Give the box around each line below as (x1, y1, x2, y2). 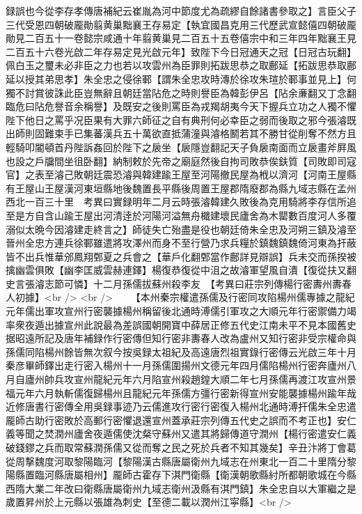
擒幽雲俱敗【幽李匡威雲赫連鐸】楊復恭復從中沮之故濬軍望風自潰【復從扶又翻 (6, 263, 356, 277)
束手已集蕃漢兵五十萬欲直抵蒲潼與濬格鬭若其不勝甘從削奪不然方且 (54, 126, 356, 141)
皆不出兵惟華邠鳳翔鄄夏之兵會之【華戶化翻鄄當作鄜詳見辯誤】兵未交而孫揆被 (6, 249, 356, 263)
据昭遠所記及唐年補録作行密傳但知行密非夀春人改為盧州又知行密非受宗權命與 (6, 331, 356, 345)
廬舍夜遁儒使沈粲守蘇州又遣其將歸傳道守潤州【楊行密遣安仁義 (73, 426, 356, 441)
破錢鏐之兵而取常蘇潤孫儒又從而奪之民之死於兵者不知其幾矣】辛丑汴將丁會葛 (6, 440, 356, 454)
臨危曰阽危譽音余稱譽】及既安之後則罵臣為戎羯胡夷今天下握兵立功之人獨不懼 (6, 99, 356, 114)
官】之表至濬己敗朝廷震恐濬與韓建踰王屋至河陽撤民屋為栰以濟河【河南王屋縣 (6, 167, 356, 182)
